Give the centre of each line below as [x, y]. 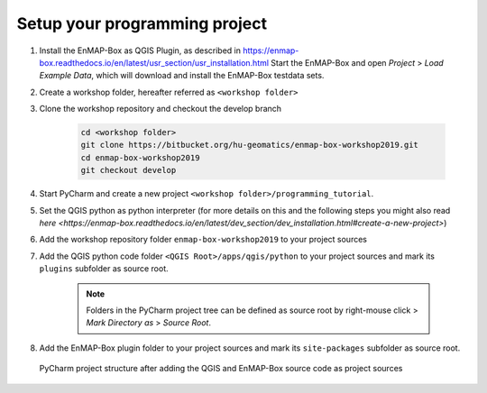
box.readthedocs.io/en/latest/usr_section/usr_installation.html [154, 62]
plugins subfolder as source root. [104, 269]
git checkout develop [129, 170]
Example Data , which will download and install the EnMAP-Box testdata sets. [182, 76]
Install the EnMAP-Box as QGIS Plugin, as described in [140, 50]
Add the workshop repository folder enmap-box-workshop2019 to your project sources [203, 240]
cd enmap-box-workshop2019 [140, 157]
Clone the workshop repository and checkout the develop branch [161, 109]
